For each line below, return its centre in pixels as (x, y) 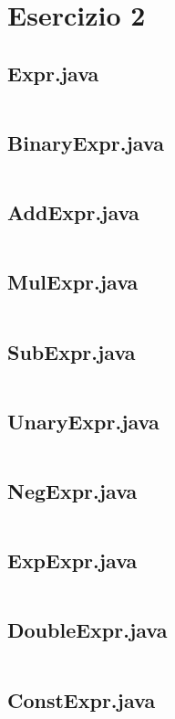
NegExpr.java (72, 490)
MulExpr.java (73, 282)
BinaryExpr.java (86, 142)
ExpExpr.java (72, 560)
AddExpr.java (73, 212)
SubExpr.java (72, 351)
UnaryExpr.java (83, 421)
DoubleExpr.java (87, 630)
